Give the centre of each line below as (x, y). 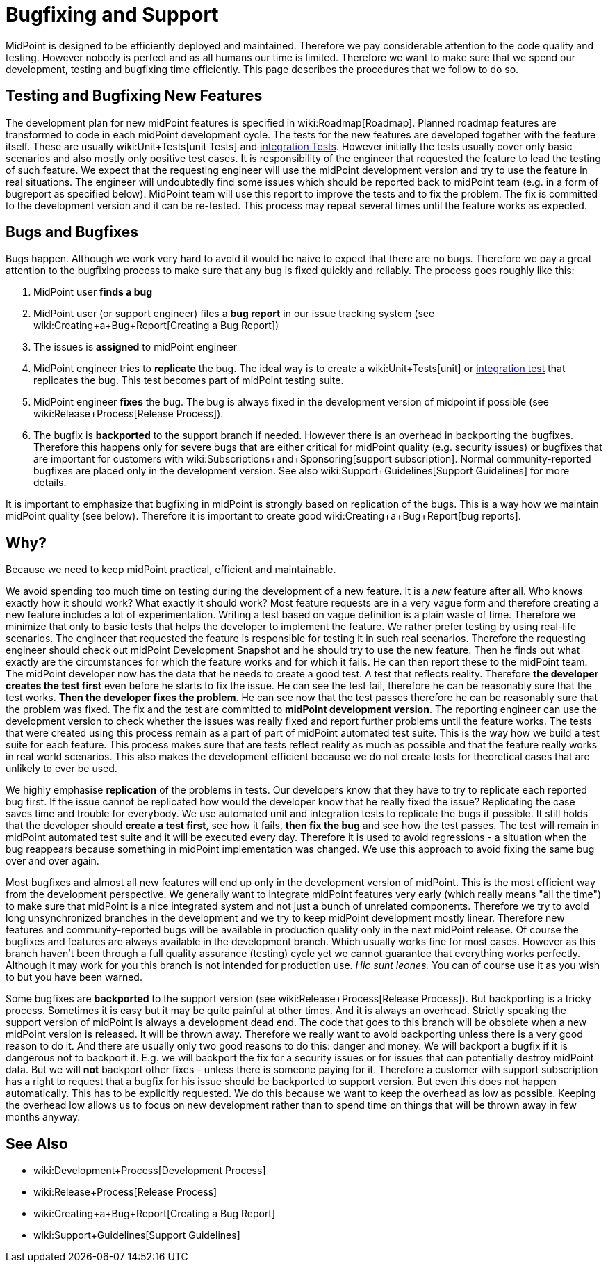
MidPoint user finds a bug (93, 292)
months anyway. (43, 1117)
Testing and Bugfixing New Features (134, 96)
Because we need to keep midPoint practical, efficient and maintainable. (171, 570)
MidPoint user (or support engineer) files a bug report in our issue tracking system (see (234, 314)
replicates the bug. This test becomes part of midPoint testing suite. (189, 380)
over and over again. (52, 861)
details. (50, 483)
